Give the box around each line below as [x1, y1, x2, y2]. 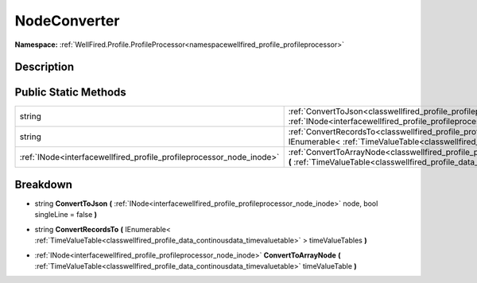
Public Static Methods [14, 86, 126, 99]
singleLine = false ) [34, 210, 98, 219]
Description [14, 60, 75, 74]
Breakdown [14, 177, 73, 191]
